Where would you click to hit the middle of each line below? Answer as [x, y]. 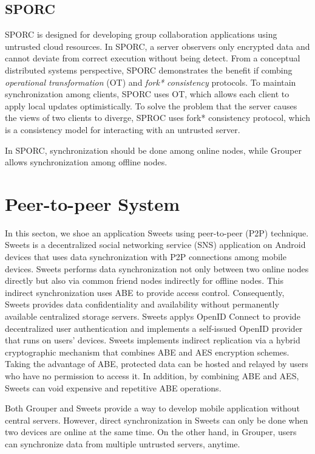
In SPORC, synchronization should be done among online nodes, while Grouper [153, 150]
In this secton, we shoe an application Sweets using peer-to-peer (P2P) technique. [157, 232]
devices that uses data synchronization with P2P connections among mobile [146, 257]
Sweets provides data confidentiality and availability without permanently [142, 304]
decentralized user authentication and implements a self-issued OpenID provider [154, 328]
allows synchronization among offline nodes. [86, 162]
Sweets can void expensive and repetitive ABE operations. [113, 387]
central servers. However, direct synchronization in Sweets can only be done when [157, 420]
